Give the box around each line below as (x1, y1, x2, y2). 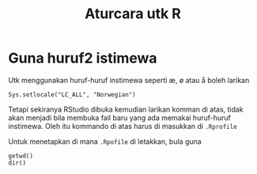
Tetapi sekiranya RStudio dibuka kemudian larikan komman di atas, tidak (8, 104, 244, 114)
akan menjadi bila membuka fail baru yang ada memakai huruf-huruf (8, 112, 231, 123)
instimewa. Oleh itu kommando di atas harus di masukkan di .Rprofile (8, 121, 237, 130)
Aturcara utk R (84, 5, 182, 23)
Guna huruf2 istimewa (8, 49, 157, 67)
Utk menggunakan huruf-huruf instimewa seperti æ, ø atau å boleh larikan (8, 75, 250, 85)
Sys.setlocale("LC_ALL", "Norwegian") (8, 90, 136, 99)
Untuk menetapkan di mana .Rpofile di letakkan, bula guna (8, 136, 202, 146)
